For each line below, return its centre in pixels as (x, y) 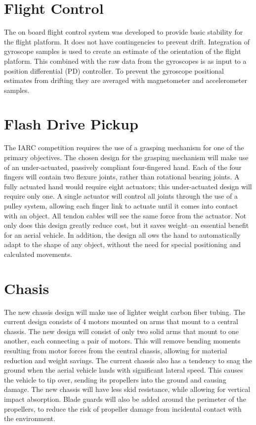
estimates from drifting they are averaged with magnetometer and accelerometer (126, 80)
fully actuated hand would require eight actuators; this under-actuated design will (128, 186)
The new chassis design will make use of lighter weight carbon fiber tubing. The (125, 312)
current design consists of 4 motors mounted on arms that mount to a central (121, 321)
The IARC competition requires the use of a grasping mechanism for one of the (124, 148)
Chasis (27, 288)
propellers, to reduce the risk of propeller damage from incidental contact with (123, 408)
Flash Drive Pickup (71, 124)
